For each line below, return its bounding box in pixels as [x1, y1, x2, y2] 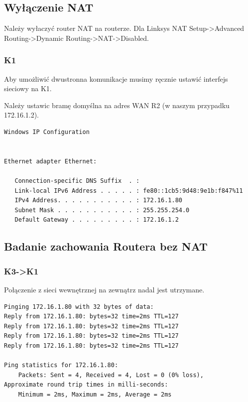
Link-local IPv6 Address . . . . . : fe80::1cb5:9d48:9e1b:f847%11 [14, 187, 243, 194]
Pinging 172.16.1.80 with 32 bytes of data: [4, 303, 154, 310]
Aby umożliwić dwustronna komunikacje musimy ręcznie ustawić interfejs [4, 73, 228, 84]
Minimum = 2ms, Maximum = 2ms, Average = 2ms [18, 391, 172, 398]
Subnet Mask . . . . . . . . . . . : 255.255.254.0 [14, 206, 190, 214]
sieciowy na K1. [4, 83, 52, 94]
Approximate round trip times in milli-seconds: [4, 381, 168, 389]
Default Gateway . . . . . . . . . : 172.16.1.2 [14, 216, 179, 224]
